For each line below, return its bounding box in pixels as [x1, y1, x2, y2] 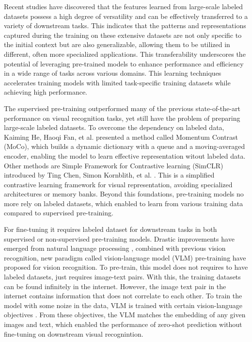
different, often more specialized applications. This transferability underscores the [4, 49, 246, 59]
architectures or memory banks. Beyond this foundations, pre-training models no [4, 189, 244, 199]
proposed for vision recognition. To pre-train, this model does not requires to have [4, 262, 248, 272]
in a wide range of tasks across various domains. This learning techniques [4, 68, 221, 78]
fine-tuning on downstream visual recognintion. [4, 328, 143, 339]
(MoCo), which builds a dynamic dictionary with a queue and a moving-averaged [4, 141, 245, 151]
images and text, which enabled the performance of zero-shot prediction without [4, 319, 242, 329]
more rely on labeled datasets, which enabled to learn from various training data [4, 198, 243, 208]
